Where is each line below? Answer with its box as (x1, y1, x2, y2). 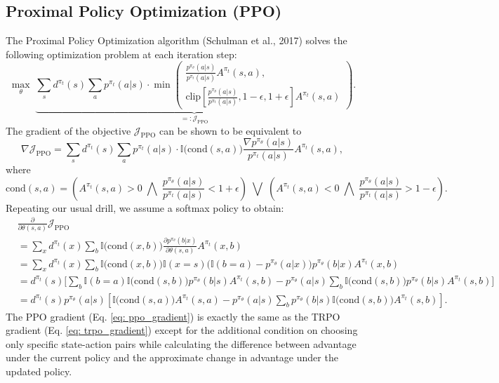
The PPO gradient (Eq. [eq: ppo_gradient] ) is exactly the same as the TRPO (6, 309, 340, 323)
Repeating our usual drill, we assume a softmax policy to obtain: (6, 200, 284, 215)
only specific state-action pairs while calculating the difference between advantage (6, 336, 357, 351)
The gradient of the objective (6, 123, 131, 137)
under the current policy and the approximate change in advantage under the (6, 350, 338, 365)
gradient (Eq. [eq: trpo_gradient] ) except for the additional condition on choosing (6, 323, 358, 337)
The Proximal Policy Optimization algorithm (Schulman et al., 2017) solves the (6, 33, 347, 48)
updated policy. (6, 364, 72, 379)
